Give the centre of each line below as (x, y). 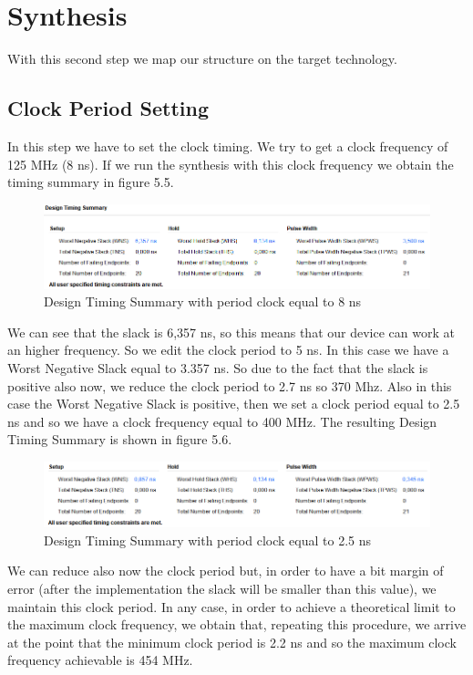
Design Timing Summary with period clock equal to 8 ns (203, 301)
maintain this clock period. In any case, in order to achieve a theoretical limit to (231, 606)
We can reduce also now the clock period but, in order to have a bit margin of (226, 571)
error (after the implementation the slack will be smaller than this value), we (222, 588)
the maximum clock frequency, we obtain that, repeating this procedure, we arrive (237, 624)
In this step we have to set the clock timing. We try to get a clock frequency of (228, 145)
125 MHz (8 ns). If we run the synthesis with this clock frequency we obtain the (231, 164)
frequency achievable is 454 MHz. (100, 660)
